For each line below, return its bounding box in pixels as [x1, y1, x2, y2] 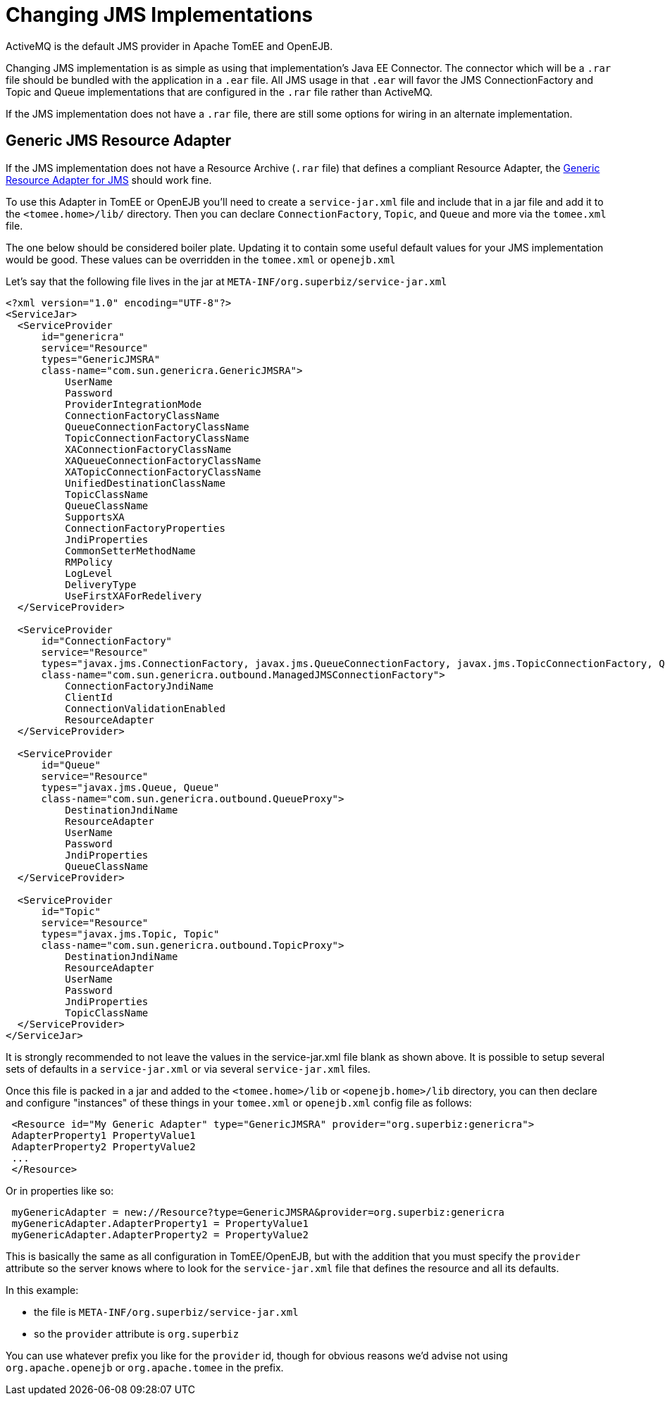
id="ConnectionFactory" [41, 635, 173, 647]
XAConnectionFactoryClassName [65, 443, 232, 455]
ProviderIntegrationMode [65, 398, 202, 410]
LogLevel [65, 567, 113, 579]
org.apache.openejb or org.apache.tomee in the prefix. [6, 1361, 284, 1374]
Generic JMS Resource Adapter [6, 132, 232, 150]
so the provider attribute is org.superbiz [34, 1327, 240, 1340]
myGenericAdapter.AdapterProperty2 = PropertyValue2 [11, 1228, 309, 1240]
